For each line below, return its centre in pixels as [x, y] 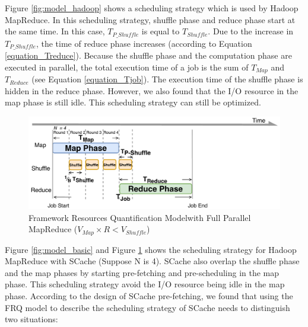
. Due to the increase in [251, 31]
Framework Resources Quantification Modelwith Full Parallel [140, 217]
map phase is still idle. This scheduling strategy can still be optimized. [133, 102]
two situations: [31, 319]
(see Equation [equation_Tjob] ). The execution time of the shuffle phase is [167, 79]
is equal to [161, 31]
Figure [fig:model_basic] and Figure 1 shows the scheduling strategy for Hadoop [151, 249]
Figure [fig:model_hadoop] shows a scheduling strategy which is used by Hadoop [152, 8]
